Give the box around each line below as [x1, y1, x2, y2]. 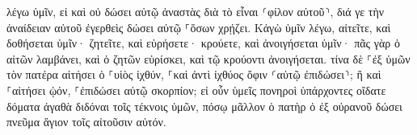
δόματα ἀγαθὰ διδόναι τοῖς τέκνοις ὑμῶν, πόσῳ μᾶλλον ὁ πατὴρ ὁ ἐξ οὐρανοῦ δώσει [6, 97, 402, 114]
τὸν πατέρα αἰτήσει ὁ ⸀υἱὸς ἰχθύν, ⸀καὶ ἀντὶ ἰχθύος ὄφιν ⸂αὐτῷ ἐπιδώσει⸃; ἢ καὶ [6, 66, 381, 83]
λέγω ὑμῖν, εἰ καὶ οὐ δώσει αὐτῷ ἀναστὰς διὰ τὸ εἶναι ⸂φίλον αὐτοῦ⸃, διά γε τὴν [6, 3, 385, 19]
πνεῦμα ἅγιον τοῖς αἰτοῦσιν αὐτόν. [6, 113, 166, 130]
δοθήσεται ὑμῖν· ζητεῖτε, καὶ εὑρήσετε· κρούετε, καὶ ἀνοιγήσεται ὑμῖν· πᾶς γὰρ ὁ [6, 35, 400, 51]
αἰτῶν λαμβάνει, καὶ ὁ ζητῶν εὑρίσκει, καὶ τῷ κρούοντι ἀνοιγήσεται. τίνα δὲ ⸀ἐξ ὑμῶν [6, 50, 411, 67]
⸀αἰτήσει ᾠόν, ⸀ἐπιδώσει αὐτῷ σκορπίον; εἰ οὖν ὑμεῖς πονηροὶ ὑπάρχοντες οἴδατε [6, 81, 386, 98]
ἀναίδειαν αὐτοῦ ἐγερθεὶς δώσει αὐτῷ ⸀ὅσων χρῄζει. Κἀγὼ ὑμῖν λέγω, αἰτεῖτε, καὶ [6, 18, 391, 35]
